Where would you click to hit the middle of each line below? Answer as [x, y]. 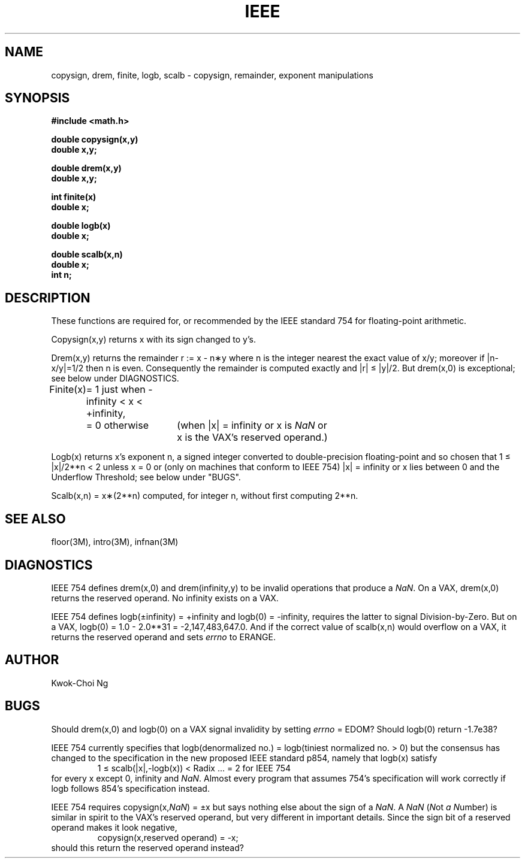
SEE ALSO [35, 519]
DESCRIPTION [48, 298]
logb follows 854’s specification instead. [130, 788]
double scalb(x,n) [87, 255]
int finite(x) [74, 197]
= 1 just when [116, 390]
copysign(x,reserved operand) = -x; [168, 837]
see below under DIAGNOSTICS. [115, 378]
